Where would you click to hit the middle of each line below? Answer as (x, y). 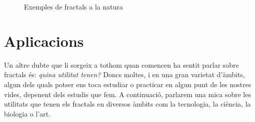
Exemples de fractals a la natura (73, 6)
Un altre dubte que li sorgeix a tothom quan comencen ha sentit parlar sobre (122, 64)
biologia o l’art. (27, 113)
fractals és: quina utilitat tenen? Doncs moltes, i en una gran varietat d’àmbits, (125, 74)
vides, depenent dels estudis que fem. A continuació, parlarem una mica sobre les (127, 94)
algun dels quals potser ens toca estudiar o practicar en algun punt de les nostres (128, 84)
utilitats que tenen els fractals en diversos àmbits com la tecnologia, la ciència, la (127, 104)
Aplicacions (44, 41)
